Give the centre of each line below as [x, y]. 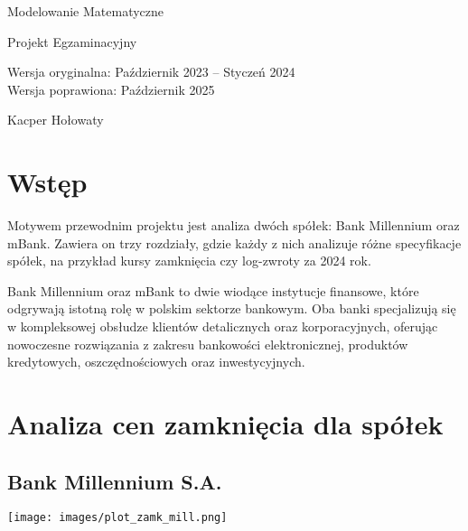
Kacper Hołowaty [56, 120]
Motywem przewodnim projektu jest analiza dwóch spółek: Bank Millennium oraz [234, 225]
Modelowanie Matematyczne [86, 11]
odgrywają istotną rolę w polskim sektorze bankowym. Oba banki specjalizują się [232, 308]
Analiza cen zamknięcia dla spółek [225, 424]
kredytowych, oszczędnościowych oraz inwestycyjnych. [156, 362]
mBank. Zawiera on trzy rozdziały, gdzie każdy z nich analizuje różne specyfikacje [234, 242]
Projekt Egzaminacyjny [72, 41]
